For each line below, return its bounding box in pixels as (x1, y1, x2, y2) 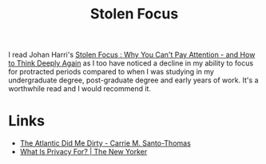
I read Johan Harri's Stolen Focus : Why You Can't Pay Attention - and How (8, 50, 256, 60)
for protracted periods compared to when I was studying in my (8, 67, 214, 77)
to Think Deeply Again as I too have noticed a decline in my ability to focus (8, 58, 254, 68)
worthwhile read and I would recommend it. (8, 84, 152, 94)
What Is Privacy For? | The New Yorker (19, 147, 148, 157)
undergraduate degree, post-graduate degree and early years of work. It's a (8, 75, 259, 85)
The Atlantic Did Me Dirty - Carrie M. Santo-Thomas (19, 138, 192, 148)
